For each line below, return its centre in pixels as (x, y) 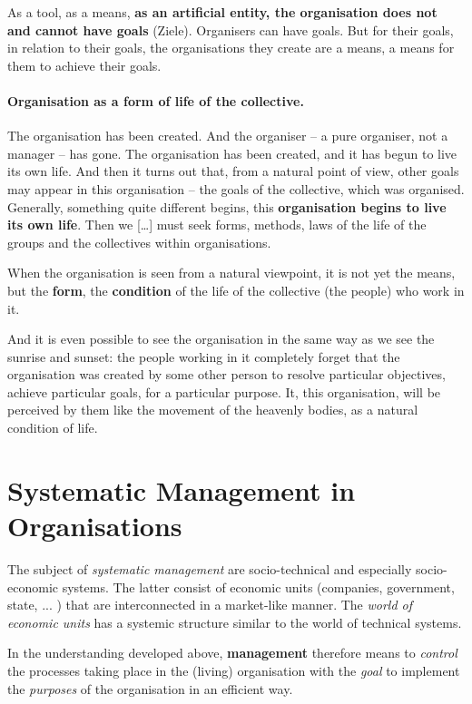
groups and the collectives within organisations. (139, 242)
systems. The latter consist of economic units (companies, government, (258, 587)
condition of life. (53, 428)
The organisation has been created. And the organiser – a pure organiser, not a (228, 136)
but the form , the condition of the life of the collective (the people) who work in (236, 290)
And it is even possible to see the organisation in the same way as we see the (221, 339)
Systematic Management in (182, 489)
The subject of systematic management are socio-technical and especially (210, 568)
